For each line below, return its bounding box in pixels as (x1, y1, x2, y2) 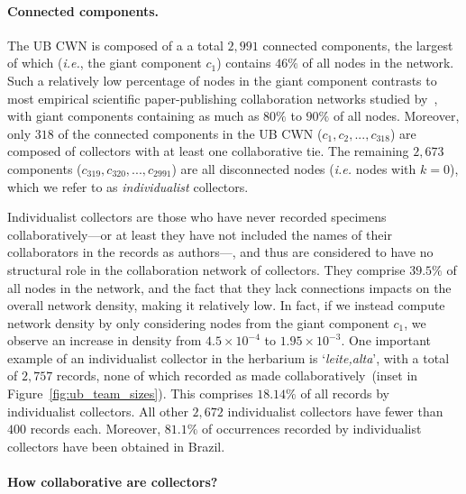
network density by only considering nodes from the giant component (7, 313, 389, 332)
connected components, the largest (262, 35, 453, 54)
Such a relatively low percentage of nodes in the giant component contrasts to (7, 70, 437, 89)
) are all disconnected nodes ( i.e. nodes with (171, 159, 416, 178)
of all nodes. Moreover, (333, 106, 460, 125)
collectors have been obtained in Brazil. (7, 436, 225, 455)
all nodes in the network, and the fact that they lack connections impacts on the (7, 278, 452, 297)
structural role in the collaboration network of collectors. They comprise (7, 260, 406, 279)
